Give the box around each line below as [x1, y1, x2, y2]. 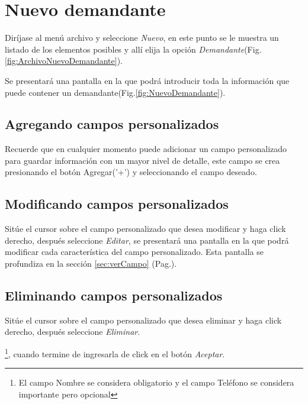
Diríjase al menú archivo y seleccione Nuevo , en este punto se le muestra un [5, 31, 279, 44]
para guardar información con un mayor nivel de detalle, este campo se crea [5, 154, 280, 166]
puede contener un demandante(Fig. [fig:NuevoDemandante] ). [5, 86, 226, 98]
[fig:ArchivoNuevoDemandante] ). [5, 54, 123, 67]
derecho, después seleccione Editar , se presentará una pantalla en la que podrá [5, 234, 289, 246]
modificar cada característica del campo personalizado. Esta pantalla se [5, 245, 264, 258]
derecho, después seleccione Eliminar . [5, 325, 140, 338]
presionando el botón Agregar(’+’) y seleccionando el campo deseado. [5, 166, 257, 178]
